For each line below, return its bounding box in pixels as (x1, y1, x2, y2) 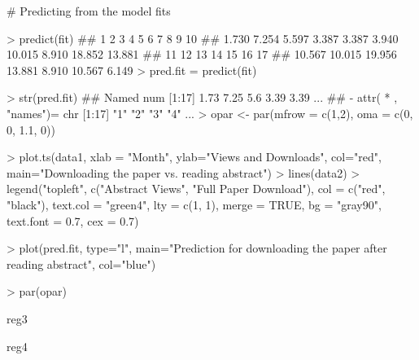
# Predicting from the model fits (7, 2, 171, 19)
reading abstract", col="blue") (7, 255, 156, 272)
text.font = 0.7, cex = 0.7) (7, 212, 139, 229)
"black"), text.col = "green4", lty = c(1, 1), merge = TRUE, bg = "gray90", (7, 195, 382, 213)
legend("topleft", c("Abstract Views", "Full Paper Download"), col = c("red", (7, 180, 386, 197)
